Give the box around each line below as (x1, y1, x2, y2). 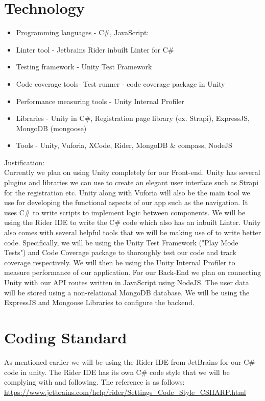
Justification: (4, 157, 44, 167)
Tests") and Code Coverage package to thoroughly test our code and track (4, 247, 236, 258)
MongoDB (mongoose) (16, 122, 87, 133)
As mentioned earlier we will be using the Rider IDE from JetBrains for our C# (4, 356, 255, 367)
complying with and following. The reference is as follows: (4, 377, 185, 387)
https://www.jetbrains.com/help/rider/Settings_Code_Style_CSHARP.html (4, 386, 246, 397)
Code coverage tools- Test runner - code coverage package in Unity (16, 78, 225, 89)
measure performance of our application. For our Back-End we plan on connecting (4, 267, 261, 278)
